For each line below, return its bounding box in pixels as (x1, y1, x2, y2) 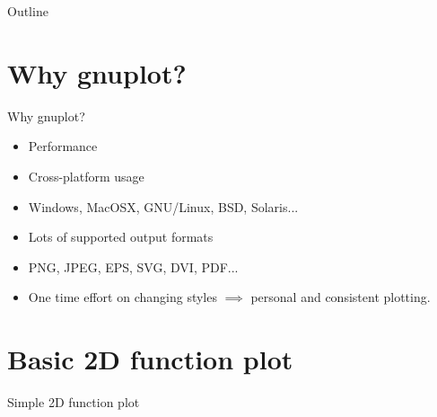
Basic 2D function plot (7, 341, 293, 377)
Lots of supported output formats (28, 227, 214, 246)
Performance (28, 137, 98, 155)
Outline (7, 2, 48, 20)
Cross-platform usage (28, 166, 144, 185)
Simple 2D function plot (7, 393, 140, 411)
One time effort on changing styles (28, 288, 217, 306)
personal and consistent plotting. (250, 288, 431, 306)
